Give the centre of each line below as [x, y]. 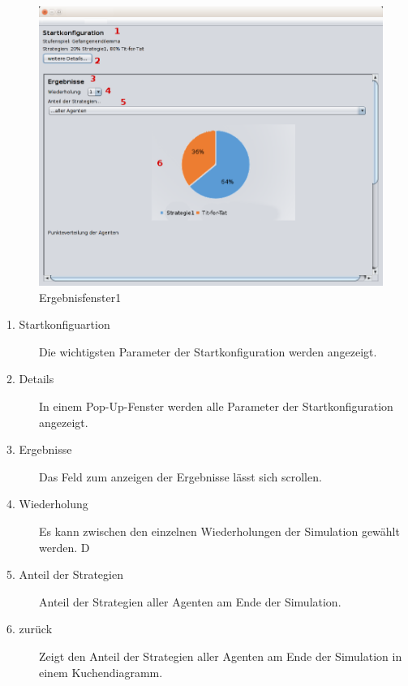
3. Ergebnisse [39, 449]
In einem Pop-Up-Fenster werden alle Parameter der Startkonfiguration [216, 406]
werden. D [64, 547]
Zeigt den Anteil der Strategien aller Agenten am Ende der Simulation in [221, 656]
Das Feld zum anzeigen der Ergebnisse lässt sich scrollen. [180, 476]
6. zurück [30, 629]
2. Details [30, 379]
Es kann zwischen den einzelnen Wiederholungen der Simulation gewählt [219, 531]
